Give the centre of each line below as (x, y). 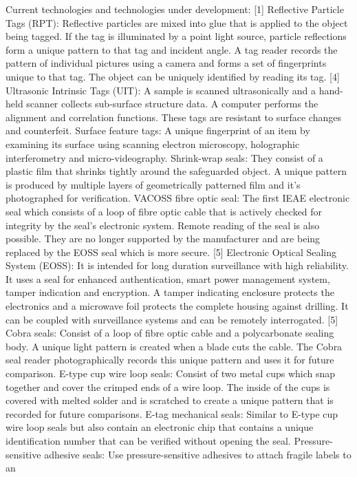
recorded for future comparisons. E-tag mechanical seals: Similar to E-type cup (172, 413)
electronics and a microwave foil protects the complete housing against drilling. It (177, 306)
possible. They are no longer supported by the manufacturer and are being (163, 238)
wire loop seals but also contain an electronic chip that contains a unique (160, 427)
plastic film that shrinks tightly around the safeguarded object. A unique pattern (176, 171)
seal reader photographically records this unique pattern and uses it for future (170, 360)
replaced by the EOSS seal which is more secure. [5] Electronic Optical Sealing (171, 252)
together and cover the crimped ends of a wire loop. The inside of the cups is (168, 386)
